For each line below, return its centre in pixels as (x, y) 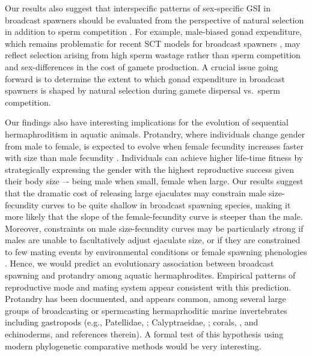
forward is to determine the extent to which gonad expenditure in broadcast (145, 78)
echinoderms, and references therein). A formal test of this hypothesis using (144, 334)
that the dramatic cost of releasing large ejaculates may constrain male (136, 192)
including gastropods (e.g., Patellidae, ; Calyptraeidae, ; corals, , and (132, 322)
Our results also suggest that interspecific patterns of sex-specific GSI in (138, 8)
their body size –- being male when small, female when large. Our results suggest (154, 181)
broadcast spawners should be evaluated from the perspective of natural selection (154, 20)
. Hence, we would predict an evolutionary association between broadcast (139, 263)
